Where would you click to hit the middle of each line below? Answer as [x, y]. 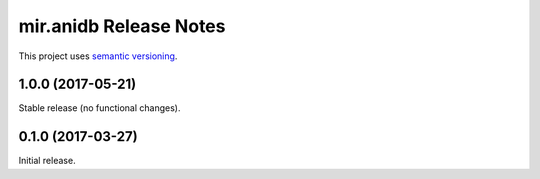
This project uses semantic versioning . [98, 56]
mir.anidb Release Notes [122, 26]
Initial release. [47, 161]
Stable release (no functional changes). [99, 108]
